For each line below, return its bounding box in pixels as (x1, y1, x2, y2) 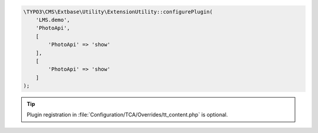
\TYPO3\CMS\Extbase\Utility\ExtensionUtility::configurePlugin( (23, 8, 213, 15)
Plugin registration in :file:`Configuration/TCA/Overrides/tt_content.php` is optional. (26, 111, 228, 118)
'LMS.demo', (35, 16, 71, 23)
